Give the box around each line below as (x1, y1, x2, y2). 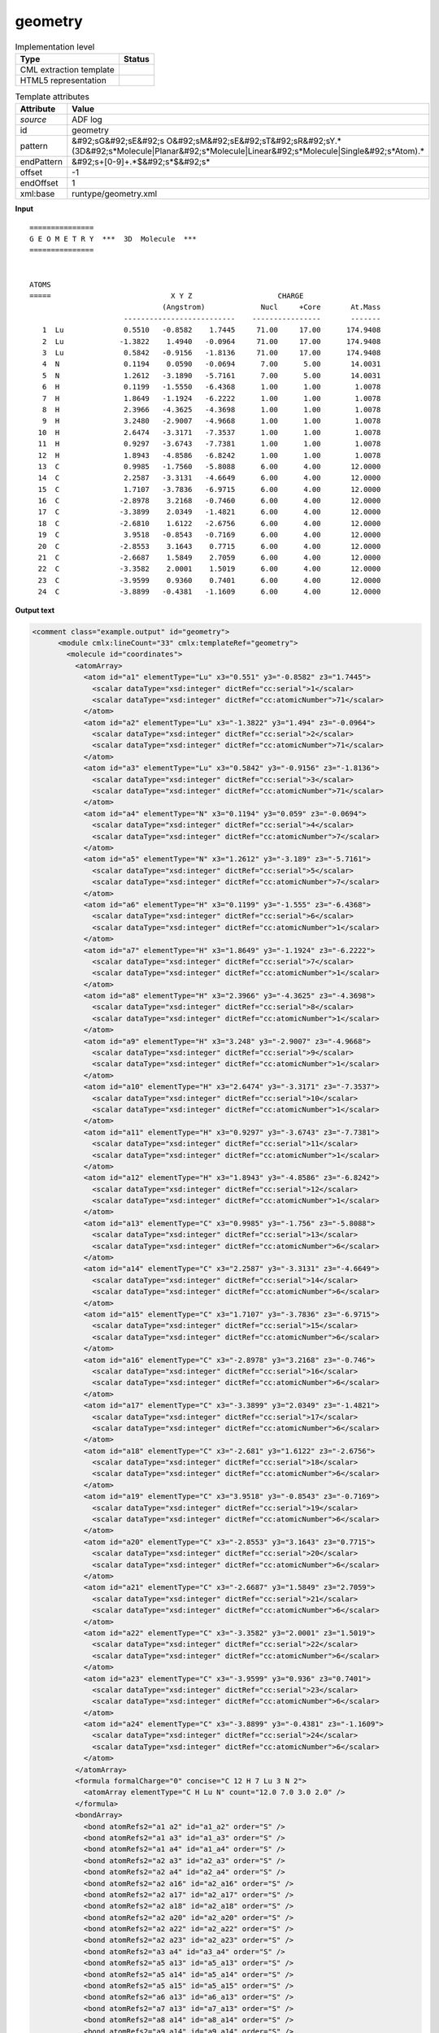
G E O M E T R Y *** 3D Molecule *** (29, 234, 197, 244)
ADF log (72, 114, 103, 125)
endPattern (20, 156, 63, 168)
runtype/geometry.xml (72, 188, 158, 199)
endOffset (20, 177, 59, 189)
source (20, 114, 47, 125)
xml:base (20, 188, 55, 199)
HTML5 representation (20, 74, 107, 85)
